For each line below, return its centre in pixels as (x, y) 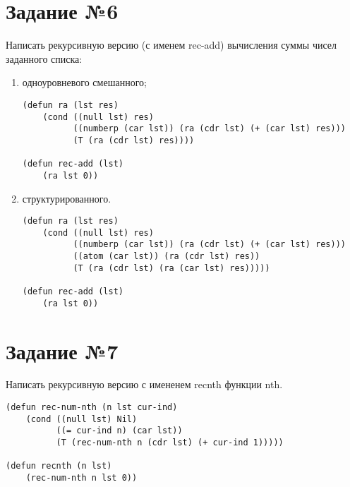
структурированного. (67, 198)
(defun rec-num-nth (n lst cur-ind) (92, 408)
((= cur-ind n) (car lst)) (119, 431)
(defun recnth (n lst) (59, 466)
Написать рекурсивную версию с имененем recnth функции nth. (144, 384)
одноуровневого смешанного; (84, 82)
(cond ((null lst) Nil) (82, 419)
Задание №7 (62, 350)
